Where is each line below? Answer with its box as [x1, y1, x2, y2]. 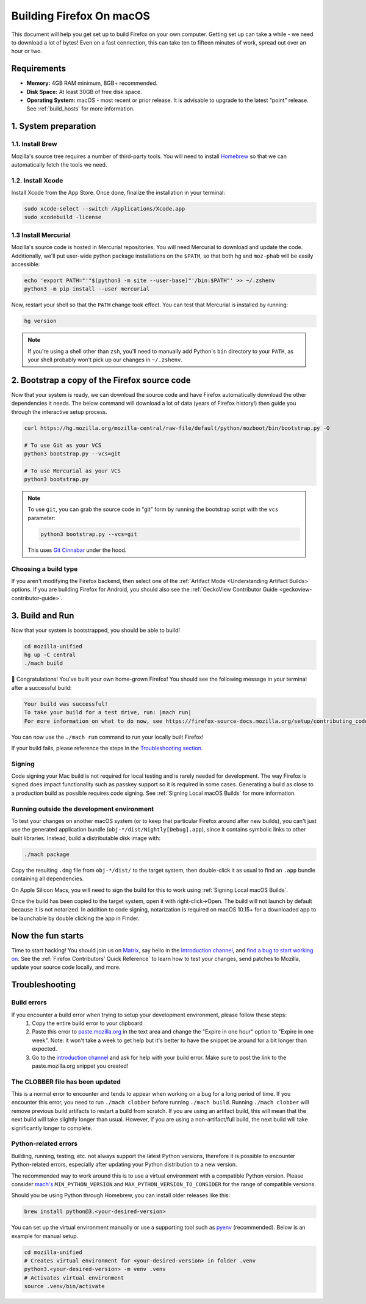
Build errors [11, 998, 47, 1007]
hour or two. [11, 48, 43, 55]
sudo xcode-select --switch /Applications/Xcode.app [24, 205, 185, 212]
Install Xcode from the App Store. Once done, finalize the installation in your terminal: [11, 189, 226, 197]
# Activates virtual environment [24, 1274, 124, 1281]
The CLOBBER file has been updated [11, 1078, 121, 1086]
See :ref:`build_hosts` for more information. [26, 105, 135, 112]
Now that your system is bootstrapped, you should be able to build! [11, 626, 180, 634]
